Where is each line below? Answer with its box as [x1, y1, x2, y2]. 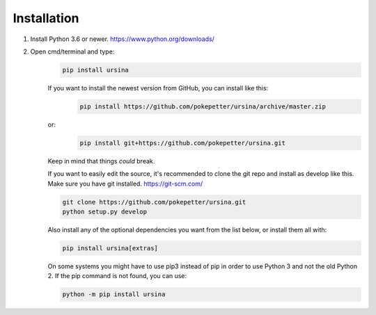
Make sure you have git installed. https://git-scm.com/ [47, 179, 203, 188]
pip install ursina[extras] [62, 244, 158, 252]
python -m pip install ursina [62, 291, 166, 298]
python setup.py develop [62, 208, 148, 216]
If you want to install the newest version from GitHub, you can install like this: [47, 83, 269, 92]
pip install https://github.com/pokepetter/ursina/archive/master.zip [79, 102, 327, 111]
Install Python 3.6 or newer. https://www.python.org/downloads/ [30, 35, 215, 43]
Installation [13, 10, 79, 26]
